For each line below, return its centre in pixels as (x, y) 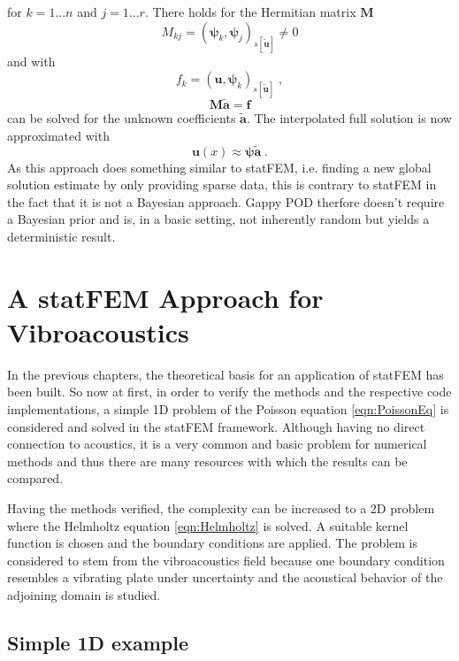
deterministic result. (61, 236)
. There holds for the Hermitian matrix (250, 12)
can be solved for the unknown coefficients (122, 118)
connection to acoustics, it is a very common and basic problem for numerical (217, 444)
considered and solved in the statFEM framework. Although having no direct (216, 426)
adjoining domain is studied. (84, 594)
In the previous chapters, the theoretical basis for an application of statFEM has (226, 374)
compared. (35, 478)
